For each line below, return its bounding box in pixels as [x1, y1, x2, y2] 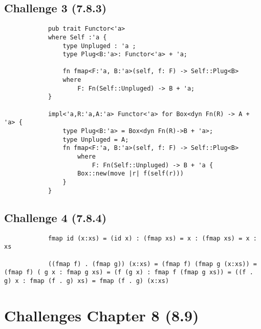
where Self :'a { [48, 33, 107, 41]
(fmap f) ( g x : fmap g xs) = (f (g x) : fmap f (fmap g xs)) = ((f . [4, 269, 253, 276]
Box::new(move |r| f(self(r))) [77, 170, 184, 178]
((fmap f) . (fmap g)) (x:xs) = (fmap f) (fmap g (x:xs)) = [48, 260, 257, 268]
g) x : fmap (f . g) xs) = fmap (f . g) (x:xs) [4, 277, 169, 284]
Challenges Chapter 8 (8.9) [4, 304, 199, 325]
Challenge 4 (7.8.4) [4, 209, 107, 225]
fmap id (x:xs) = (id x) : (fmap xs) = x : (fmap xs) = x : [48, 234, 257, 242]
